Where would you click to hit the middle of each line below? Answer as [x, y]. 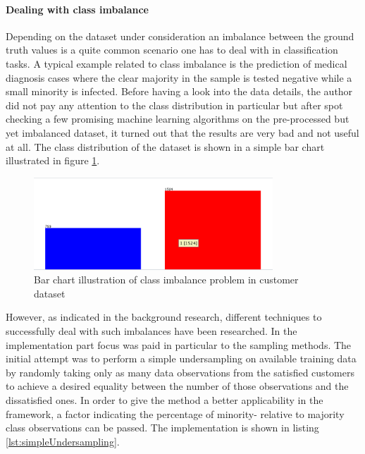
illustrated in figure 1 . [53, 160]
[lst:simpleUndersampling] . [63, 441]
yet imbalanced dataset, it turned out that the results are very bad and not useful [182, 132]
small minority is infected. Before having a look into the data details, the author [179, 91]
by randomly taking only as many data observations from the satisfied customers [180, 372]
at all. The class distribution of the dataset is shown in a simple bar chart [165, 146]
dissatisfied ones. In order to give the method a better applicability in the [165, 399]
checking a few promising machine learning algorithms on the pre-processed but [178, 119]
